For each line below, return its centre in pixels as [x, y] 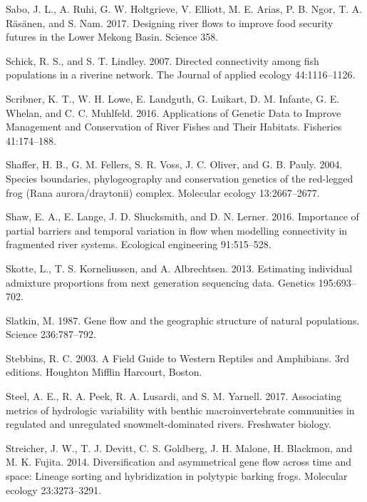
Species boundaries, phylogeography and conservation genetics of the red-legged [180, 178]
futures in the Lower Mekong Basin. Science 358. [112, 37]
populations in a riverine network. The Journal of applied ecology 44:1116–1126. [181, 75]
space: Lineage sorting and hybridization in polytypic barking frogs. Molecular [177, 476]
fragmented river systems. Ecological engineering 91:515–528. [139, 244]
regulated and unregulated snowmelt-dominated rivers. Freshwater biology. [169, 424]
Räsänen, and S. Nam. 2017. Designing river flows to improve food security [170, 22]
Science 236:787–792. [51, 334]
